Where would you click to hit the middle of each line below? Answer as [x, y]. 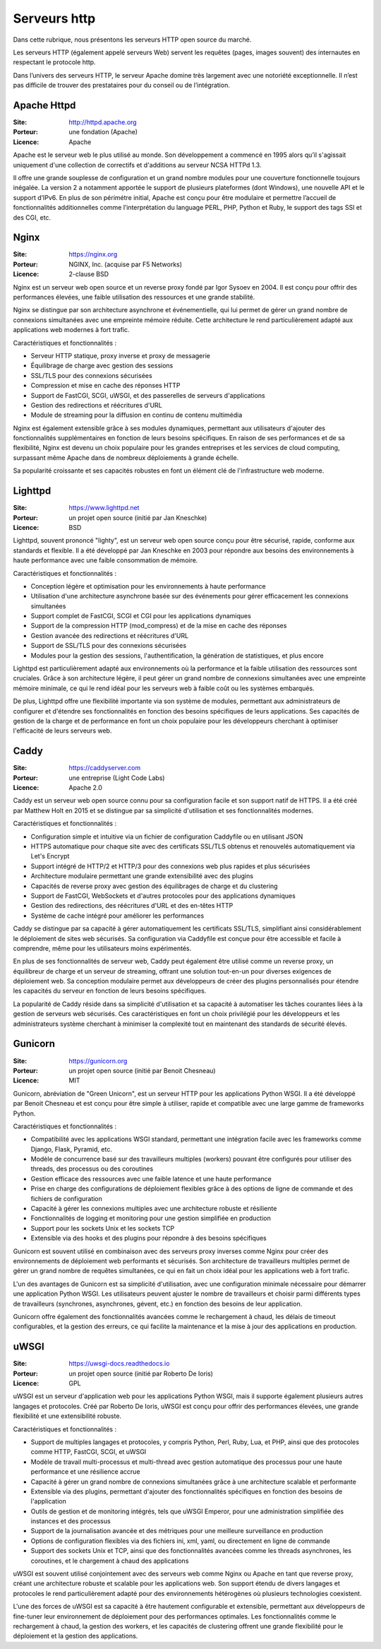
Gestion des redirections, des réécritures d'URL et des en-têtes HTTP [132, 906]
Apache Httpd [44, 105]
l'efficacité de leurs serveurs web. [62, 731]
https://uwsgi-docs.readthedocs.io [119, 1364]
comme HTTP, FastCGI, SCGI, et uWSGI [89, 1452]
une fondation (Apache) [103, 132]
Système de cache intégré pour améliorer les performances [117, 916]
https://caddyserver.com [105, 768]
